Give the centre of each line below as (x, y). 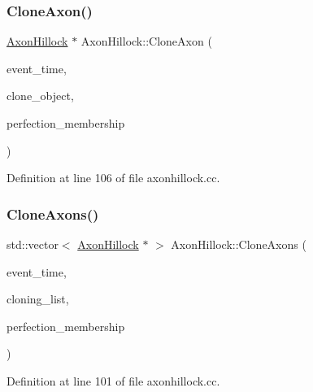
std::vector (33, 244)
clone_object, (40, 96)
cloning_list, (38, 299)
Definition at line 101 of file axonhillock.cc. (113, 380)
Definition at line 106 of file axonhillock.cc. (113, 178)
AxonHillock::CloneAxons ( (239, 244)
